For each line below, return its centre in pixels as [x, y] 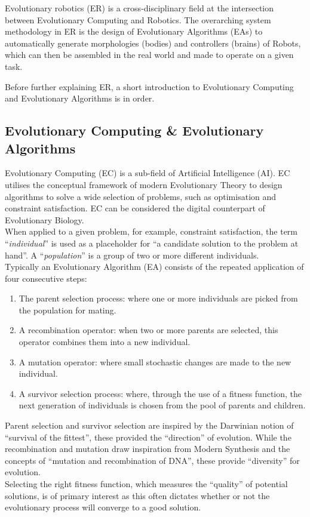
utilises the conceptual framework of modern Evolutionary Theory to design [144, 184]
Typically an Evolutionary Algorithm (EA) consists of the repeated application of [154, 267]
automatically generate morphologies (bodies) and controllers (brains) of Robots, [153, 43]
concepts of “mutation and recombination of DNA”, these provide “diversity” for [152, 460]
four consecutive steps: [46, 278]
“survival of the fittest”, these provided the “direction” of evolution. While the [148, 437]
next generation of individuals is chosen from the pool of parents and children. [162, 405]
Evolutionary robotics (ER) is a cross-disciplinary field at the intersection [139, 8]
